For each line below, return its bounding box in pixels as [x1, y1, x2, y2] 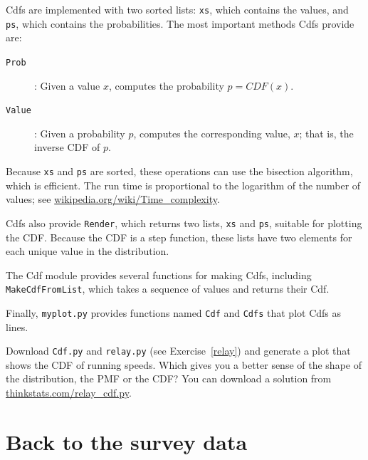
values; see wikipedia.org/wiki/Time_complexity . [6, 192, 220, 207]
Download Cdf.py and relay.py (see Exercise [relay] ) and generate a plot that [6, 343, 351, 358]
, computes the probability [108, 78, 224, 93]
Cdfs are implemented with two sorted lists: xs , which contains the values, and [6, 2, 349, 16]
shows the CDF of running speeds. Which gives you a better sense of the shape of [6, 357, 362, 372]
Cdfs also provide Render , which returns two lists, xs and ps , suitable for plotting [6, 215, 362, 230]
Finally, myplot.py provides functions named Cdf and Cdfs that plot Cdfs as [6, 305, 341, 320]
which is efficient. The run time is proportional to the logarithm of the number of [6, 177, 361, 192]
